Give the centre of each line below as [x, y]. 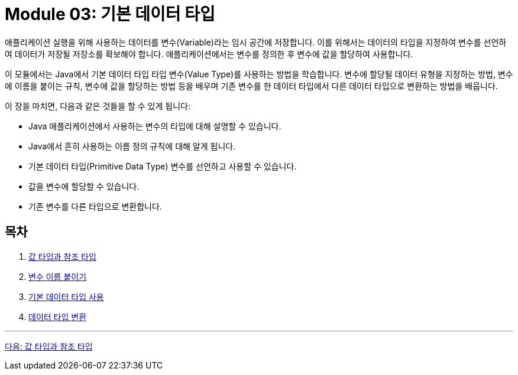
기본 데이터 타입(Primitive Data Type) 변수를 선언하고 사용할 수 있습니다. [163, 166]
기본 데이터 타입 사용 [66, 296]
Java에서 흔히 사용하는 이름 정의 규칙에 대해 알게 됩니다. [132, 146]
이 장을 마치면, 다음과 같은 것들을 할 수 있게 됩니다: [98, 106]
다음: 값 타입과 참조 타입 [49, 346]
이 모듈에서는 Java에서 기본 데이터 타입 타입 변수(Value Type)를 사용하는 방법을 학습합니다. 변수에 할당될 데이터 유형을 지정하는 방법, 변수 [259, 74]
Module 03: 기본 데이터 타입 [110, 14]
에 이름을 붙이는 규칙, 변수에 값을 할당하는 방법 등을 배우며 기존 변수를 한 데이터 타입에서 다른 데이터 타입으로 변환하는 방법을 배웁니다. [251, 86]
